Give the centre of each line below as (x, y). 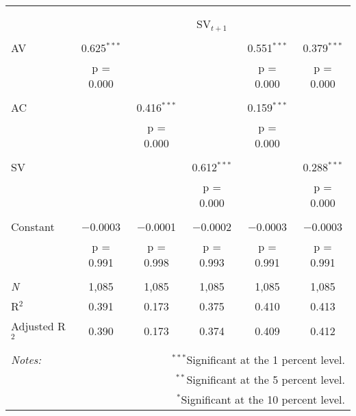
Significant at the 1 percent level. (266, 359)
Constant (33, 227)
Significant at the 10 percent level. (263, 399)
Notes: (26, 359)
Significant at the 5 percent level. (266, 379)
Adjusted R (38, 326)
